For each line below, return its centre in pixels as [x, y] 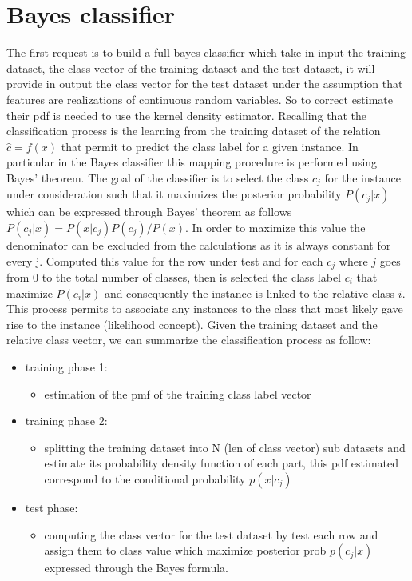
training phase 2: [66, 421]
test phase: [51, 507]
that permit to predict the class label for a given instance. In [210, 146]
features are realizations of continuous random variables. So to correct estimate [200, 99]
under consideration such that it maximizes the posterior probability [174, 194]
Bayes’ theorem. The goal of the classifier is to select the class [158, 177]
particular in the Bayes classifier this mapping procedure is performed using [192, 162]
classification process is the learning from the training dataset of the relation [194, 131]
